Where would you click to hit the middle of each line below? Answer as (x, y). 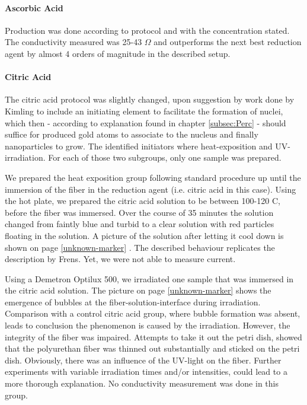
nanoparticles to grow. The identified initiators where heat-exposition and (139, 146)
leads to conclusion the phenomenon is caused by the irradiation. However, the (148, 325)
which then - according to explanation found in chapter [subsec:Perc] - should (145, 122)
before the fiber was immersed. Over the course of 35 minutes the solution (139, 212)
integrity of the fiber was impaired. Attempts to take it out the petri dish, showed (153, 337)
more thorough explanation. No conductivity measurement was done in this (142, 383)
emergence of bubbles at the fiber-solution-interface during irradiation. (133, 302)
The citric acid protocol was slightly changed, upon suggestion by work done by (150, 99)
